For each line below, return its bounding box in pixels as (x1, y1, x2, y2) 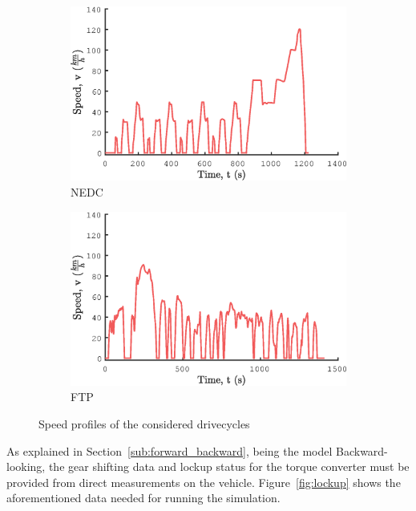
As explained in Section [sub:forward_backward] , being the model (6, 442, 333, 459)
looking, (6, 458, 46, 475)
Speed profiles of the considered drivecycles (38, 416, 250, 432)
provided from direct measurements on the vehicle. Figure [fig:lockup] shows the (6, 473, 401, 490)
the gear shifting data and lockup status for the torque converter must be (48, 458, 410, 475)
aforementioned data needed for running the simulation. (6, 489, 281, 506)
